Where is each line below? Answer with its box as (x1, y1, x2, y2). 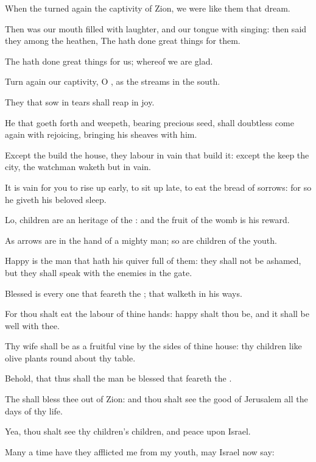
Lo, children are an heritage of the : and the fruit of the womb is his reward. (5, 213, 290, 226)
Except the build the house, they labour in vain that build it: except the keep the (5, 148, 309, 161)
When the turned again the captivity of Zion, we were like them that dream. (5, 2, 290, 14)
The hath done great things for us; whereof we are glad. (5, 54, 213, 67)
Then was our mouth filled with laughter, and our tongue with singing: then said (5, 22, 307, 35)
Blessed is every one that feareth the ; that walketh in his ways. (5, 286, 242, 299)
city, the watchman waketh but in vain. (5, 160, 151, 173)
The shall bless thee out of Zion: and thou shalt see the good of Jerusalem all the (5, 393, 308, 405)
